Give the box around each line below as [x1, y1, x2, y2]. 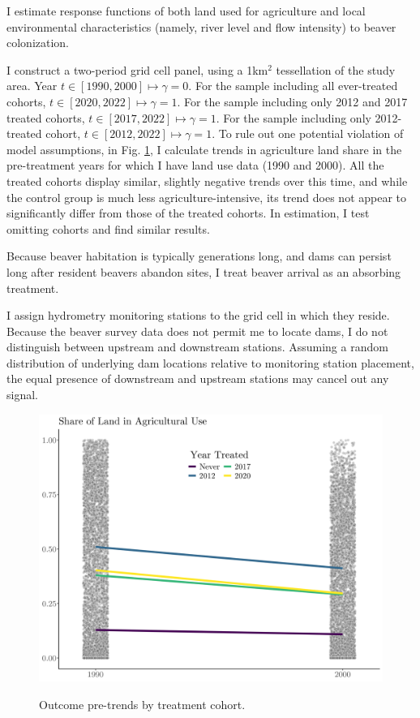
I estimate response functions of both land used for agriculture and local [6, 2, 366, 19]
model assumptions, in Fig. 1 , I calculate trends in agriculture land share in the [6, 140, 402, 157]
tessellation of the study [276, 61, 396, 78]
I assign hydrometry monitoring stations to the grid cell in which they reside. [6, 307, 390, 324]
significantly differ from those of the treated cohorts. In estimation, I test [6, 204, 370, 221]
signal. [6, 386, 38, 403]
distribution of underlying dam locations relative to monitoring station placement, [6, 354, 414, 371]
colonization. [6, 34, 70, 51]
